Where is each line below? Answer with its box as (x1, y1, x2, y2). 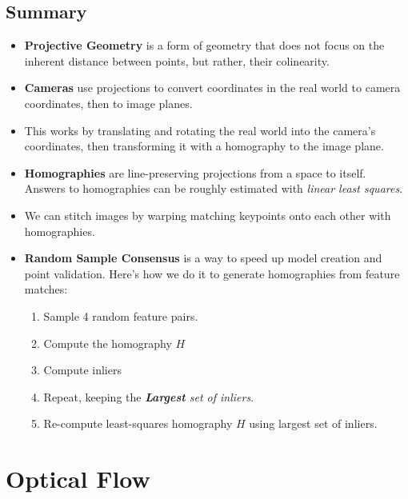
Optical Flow (6, 462, 150, 495)
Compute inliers (43, 361, 122, 378)
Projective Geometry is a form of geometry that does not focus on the (24, 37, 385, 54)
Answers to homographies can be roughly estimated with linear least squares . (24, 180, 403, 197)
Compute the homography (43, 334, 172, 351)
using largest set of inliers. (249, 415, 378, 432)
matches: (24, 281, 68, 297)
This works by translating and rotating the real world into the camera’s (24, 122, 376, 138)
